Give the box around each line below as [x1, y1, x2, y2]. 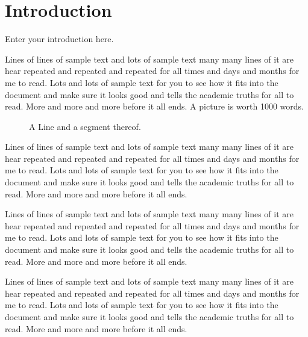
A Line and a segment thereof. [29, 120, 141, 132]
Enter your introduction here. [5, 32, 114, 45]
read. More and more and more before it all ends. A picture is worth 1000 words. [5, 100, 304, 113]
